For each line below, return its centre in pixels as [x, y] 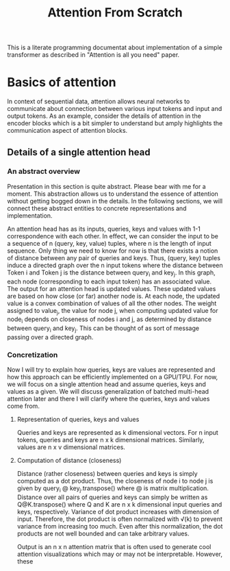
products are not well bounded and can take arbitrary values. [103, 534]
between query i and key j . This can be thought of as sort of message [103, 329]
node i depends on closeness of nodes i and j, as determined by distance [110, 320]
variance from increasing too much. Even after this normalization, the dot [120, 526]
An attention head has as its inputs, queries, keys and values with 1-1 [104, 229]
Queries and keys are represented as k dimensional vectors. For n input [118, 433]
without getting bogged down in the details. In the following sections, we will [115, 201]
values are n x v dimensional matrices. [71, 447]
